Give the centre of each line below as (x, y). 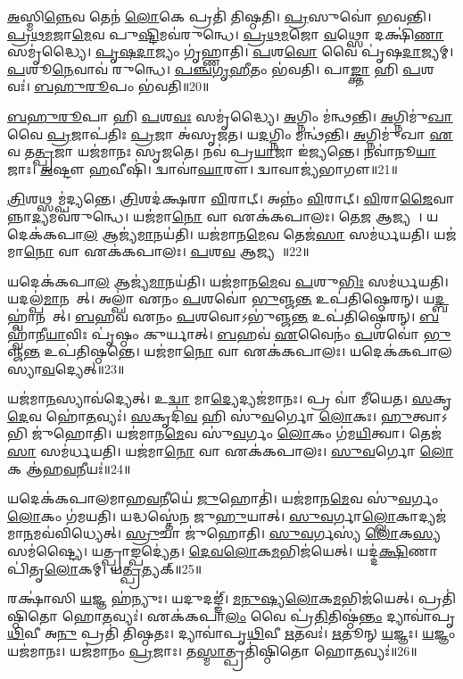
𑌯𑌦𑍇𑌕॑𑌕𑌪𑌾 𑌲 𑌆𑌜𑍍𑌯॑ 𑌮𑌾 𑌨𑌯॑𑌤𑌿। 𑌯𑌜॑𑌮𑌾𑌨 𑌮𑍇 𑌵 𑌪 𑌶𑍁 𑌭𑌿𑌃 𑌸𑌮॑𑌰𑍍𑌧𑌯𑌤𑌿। (228, 281)
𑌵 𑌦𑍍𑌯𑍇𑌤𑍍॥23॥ (83, 368)
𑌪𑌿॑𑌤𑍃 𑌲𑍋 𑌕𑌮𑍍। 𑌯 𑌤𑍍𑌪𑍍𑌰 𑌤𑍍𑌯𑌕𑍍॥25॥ (105, 568)
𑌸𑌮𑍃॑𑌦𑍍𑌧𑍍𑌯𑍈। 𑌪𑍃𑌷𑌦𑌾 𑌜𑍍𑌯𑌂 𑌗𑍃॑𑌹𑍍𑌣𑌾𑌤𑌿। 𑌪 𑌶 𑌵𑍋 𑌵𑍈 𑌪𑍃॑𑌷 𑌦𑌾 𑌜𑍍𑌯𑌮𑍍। (231, 51)
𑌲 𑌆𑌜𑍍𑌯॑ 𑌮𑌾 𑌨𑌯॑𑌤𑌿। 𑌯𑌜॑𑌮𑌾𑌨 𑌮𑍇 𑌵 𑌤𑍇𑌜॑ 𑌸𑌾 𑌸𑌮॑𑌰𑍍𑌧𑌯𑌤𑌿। (256, 233)
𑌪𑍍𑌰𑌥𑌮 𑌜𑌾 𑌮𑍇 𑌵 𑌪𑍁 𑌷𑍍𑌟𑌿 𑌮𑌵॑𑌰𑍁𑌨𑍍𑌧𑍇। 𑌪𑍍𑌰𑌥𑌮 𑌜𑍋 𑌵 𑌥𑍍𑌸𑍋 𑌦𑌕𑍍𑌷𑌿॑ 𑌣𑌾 (226, 33)
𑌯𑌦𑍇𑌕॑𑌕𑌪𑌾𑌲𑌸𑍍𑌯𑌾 (401, 351)
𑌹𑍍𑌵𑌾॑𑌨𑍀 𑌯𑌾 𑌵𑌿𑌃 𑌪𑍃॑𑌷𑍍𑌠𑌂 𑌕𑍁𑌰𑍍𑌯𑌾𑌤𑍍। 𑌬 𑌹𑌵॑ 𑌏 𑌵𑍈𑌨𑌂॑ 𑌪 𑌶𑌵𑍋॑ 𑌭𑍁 (229, 333)
